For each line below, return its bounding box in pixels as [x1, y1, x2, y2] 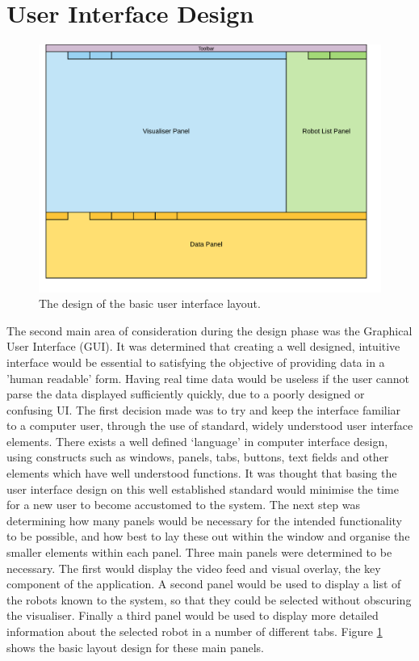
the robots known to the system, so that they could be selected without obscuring [6, 591, 412, 608]
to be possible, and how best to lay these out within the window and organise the [6, 528, 410, 545]
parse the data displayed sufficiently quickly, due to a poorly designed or [6, 385, 365, 402]
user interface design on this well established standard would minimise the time [6, 480, 399, 497]
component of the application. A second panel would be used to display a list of [6, 575, 401, 592]
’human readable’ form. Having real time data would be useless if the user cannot [6, 369, 410, 386]
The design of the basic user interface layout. [39, 295, 261, 312]
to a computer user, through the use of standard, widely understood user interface [6, 417, 413, 434]
